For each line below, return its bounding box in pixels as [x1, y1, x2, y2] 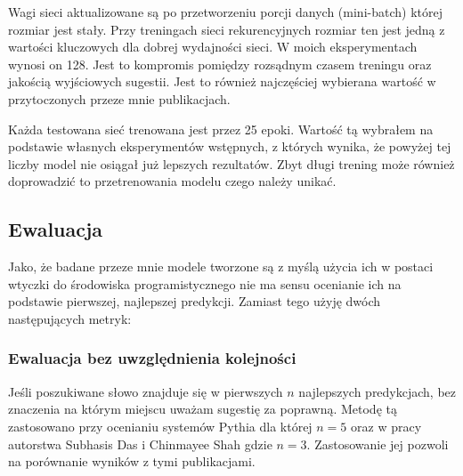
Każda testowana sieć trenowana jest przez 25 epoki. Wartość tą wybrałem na [8, 119, 434, 138]
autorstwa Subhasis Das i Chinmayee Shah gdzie [8, 434, 272, 453]
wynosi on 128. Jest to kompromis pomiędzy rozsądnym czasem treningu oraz [8, 54, 432, 73]
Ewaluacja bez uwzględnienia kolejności [8, 347, 296, 369]
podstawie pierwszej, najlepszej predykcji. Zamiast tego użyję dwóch [8, 292, 381, 311]
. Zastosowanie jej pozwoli [306, 434, 449, 453]
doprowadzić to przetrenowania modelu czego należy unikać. [8, 172, 337, 190]
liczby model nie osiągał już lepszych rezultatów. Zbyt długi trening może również [8, 154, 455, 173]
